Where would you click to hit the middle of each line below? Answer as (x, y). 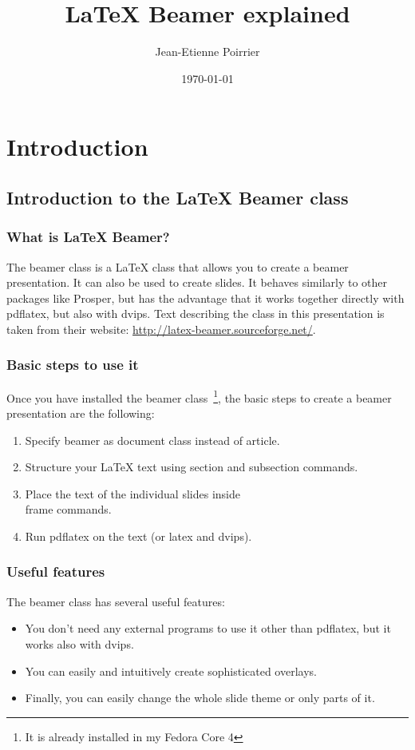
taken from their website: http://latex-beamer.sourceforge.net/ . (161, 329)
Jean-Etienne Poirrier (207, 52)
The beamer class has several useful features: (116, 601)
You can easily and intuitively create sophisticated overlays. (171, 671)
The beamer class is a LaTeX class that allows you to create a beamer (178, 266)
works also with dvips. (79, 643)
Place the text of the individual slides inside (132, 493)
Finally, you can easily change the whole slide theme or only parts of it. (200, 698)
